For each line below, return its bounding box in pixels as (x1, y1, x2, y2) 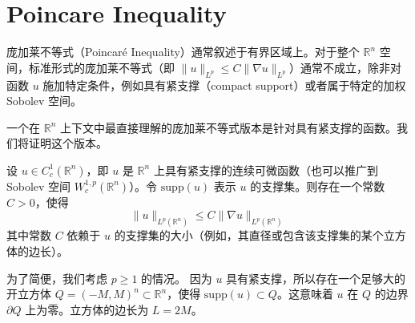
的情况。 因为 (141, 269, 212, 286)
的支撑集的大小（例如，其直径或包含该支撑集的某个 (114, 227, 384, 244)
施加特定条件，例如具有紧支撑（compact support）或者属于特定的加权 (42, 76, 406, 93)
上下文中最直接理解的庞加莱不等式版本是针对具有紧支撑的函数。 (59, 119, 397, 135)
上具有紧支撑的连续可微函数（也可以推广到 (153, 161, 378, 178)
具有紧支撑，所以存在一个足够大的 (226, 269, 406, 286)
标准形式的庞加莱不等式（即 (28, 59, 175, 75)
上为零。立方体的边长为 (25, 301, 149, 317)
